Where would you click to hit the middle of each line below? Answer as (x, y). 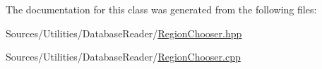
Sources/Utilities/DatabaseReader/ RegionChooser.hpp (124, 33)
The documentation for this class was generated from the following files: (161, 9)
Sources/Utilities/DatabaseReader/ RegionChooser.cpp (123, 57)
